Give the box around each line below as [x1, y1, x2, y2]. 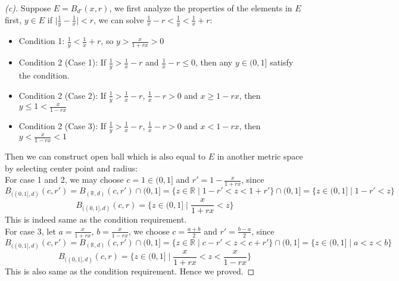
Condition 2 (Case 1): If [18, 56, 107, 68]
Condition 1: [18, 35, 65, 47]
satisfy [270, 56, 294, 68]
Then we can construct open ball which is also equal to [5, 150, 206, 163]
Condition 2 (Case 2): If [18, 89, 107, 101]
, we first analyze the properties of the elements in [109, 2, 292, 14]
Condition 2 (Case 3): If [18, 119, 107, 132]
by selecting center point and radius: [5, 161, 138, 174]
